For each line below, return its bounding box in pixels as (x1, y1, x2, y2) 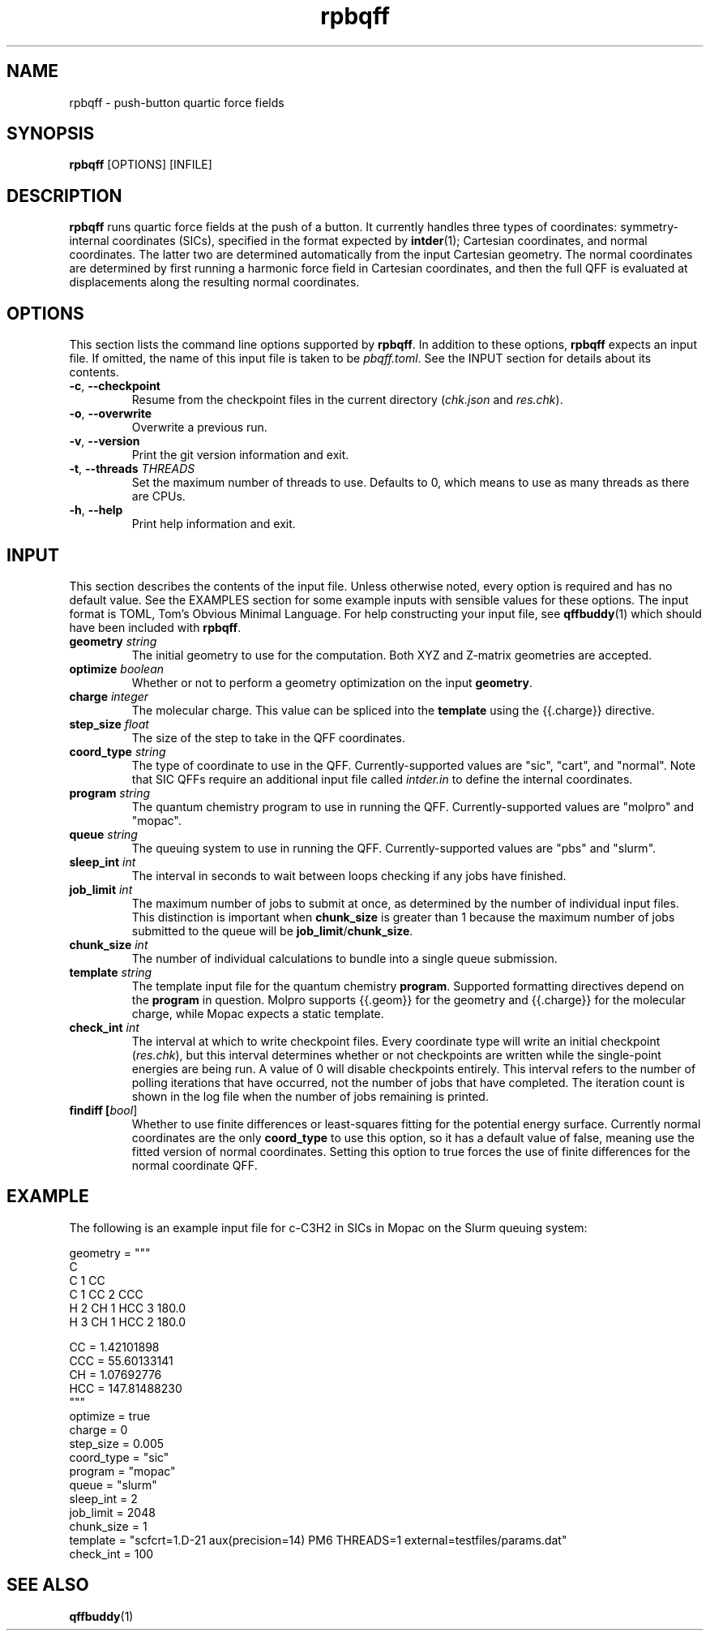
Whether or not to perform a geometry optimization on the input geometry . (131, 675, 532, 690)
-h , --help (69, 503, 123, 518)
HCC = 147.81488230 (69, 1381, 182, 1395)
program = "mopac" (69, 1463, 176, 1478)
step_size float (69, 716, 149, 731)
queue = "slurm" (69, 1477, 157, 1492)
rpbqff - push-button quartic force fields (69, 95, 284, 110)
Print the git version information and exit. (131, 448, 349, 462)
